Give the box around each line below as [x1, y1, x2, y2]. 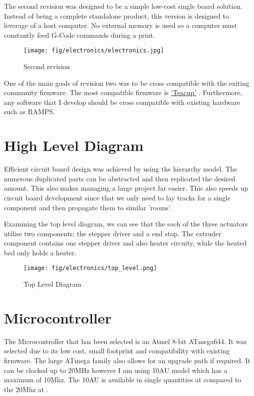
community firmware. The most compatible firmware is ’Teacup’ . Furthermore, [4, 87, 242, 98]
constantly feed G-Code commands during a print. [4, 29, 155, 40]
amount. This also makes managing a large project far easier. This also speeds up [4, 183, 249, 193]
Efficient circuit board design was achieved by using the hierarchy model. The [4, 164, 237, 174]
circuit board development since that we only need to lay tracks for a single [4, 192, 230, 202]
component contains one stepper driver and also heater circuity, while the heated [4, 238, 247, 248]
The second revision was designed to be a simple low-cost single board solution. [4, 1, 243, 11]
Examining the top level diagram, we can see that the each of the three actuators [4, 219, 248, 229]
